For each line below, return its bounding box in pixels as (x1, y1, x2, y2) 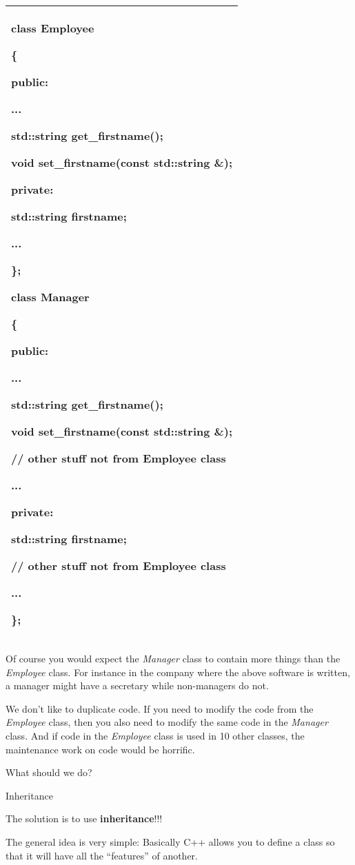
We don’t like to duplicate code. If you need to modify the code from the (6, 701, 314, 715)
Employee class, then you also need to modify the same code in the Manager (6, 715, 328, 729)
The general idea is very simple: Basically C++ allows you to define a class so (6, 834, 335, 848)
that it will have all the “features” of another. (6, 848, 198, 862)
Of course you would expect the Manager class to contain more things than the (6, 651, 341, 665)
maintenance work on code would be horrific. (6, 742, 195, 756)
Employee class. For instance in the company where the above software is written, (6, 664, 350, 679)
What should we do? (6, 765, 92, 780)
